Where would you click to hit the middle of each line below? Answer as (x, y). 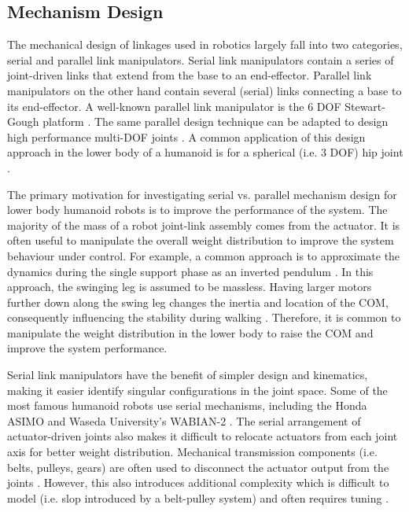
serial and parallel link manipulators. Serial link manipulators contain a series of (201, 59)
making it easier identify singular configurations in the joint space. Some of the (197, 390)
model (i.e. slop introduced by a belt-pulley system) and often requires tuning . (198, 497)
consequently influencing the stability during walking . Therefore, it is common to (204, 317)
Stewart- (365, 106)
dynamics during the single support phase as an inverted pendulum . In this (190, 271)
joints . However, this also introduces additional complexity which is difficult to (198, 483)
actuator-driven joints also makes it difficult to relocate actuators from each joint (203, 436)
